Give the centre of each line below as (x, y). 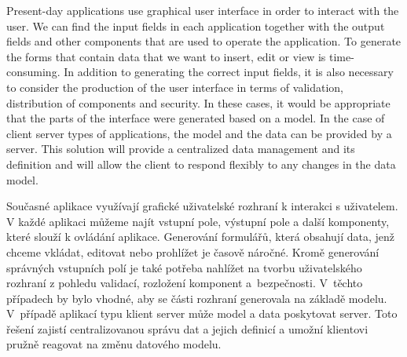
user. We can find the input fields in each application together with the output (196, 25)
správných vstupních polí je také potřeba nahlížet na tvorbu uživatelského (184, 267)
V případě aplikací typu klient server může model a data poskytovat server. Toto (202, 313)
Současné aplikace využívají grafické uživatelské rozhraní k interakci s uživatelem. (202, 206)
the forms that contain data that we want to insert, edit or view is (166, 56)
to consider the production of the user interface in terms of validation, (175, 87)
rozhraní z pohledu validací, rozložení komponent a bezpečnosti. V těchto (185, 283)
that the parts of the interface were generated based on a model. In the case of (196, 118)
